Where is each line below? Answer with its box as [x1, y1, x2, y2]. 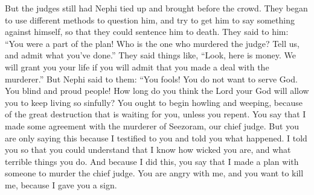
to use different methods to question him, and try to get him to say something [5, 13, 295, 26]
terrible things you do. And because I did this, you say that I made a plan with [5, 155, 299, 167]
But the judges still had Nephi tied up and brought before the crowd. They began [5, 2, 308, 14]
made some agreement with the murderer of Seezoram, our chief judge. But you [5, 119, 299, 132]
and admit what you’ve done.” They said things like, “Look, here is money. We [5, 49, 296, 61]
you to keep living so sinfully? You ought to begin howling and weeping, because [5, 96, 303, 108]
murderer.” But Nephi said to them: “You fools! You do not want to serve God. [5, 72, 298, 85]
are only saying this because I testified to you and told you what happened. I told [5, 131, 307, 144]
